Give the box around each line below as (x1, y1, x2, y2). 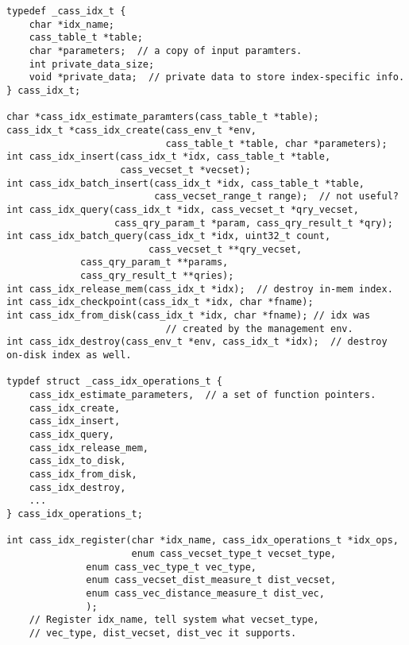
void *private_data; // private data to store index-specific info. (29, 71, 405, 83)
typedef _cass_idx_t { (6, 6, 126, 17)
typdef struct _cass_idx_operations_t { (6, 376, 223, 388)
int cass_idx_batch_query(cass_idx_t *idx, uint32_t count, (6, 230, 331, 242)
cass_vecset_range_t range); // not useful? (154, 191, 399, 203)
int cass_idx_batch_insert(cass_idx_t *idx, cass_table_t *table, (6, 177, 365, 189)
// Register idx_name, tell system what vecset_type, (29, 614, 319, 626)
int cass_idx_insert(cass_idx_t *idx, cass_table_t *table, (6, 151, 331, 163)
